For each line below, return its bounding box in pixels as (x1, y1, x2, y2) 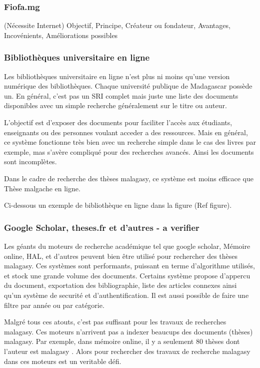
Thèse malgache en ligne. (4, 183, 80, 193)
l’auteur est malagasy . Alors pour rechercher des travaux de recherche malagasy (4, 345, 250, 356)
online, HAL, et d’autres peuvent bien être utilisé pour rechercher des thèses (4, 250, 238, 261)
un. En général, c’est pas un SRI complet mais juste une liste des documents (4, 90, 238, 101)
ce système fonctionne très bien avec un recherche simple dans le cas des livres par (4, 137, 256, 147)
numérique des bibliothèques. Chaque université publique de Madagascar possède (4, 81, 252, 91)
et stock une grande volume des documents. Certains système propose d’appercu (4, 270, 250, 280)
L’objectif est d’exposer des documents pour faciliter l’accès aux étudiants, (4, 117, 232, 127)
